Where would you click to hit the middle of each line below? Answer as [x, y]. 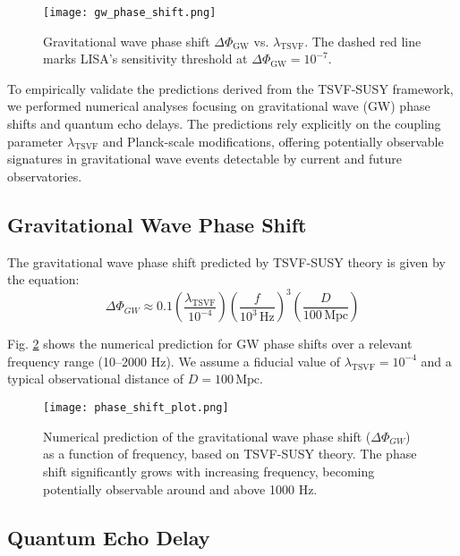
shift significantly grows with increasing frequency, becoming [209, 471]
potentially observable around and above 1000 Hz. [180, 489]
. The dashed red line [363, 41]
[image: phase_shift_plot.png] [136, 408]
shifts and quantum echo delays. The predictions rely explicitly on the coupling [224, 124]
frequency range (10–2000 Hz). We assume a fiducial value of [174, 361]
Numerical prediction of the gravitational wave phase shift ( [207, 436]
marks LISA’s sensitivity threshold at [145, 59]
